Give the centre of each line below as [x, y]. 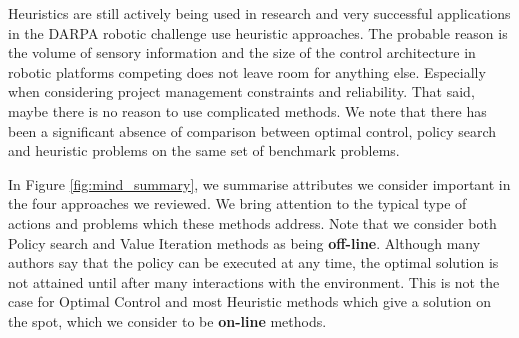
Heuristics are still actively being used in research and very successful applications [259, 13]
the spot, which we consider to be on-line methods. [167, 320]
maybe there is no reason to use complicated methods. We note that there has [247, 110]
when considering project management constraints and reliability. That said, [241, 91]
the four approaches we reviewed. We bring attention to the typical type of [237, 203]
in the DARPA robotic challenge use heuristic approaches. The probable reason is [258, 32]
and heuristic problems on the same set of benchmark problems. [204, 150]
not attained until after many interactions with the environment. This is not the [254, 281]
